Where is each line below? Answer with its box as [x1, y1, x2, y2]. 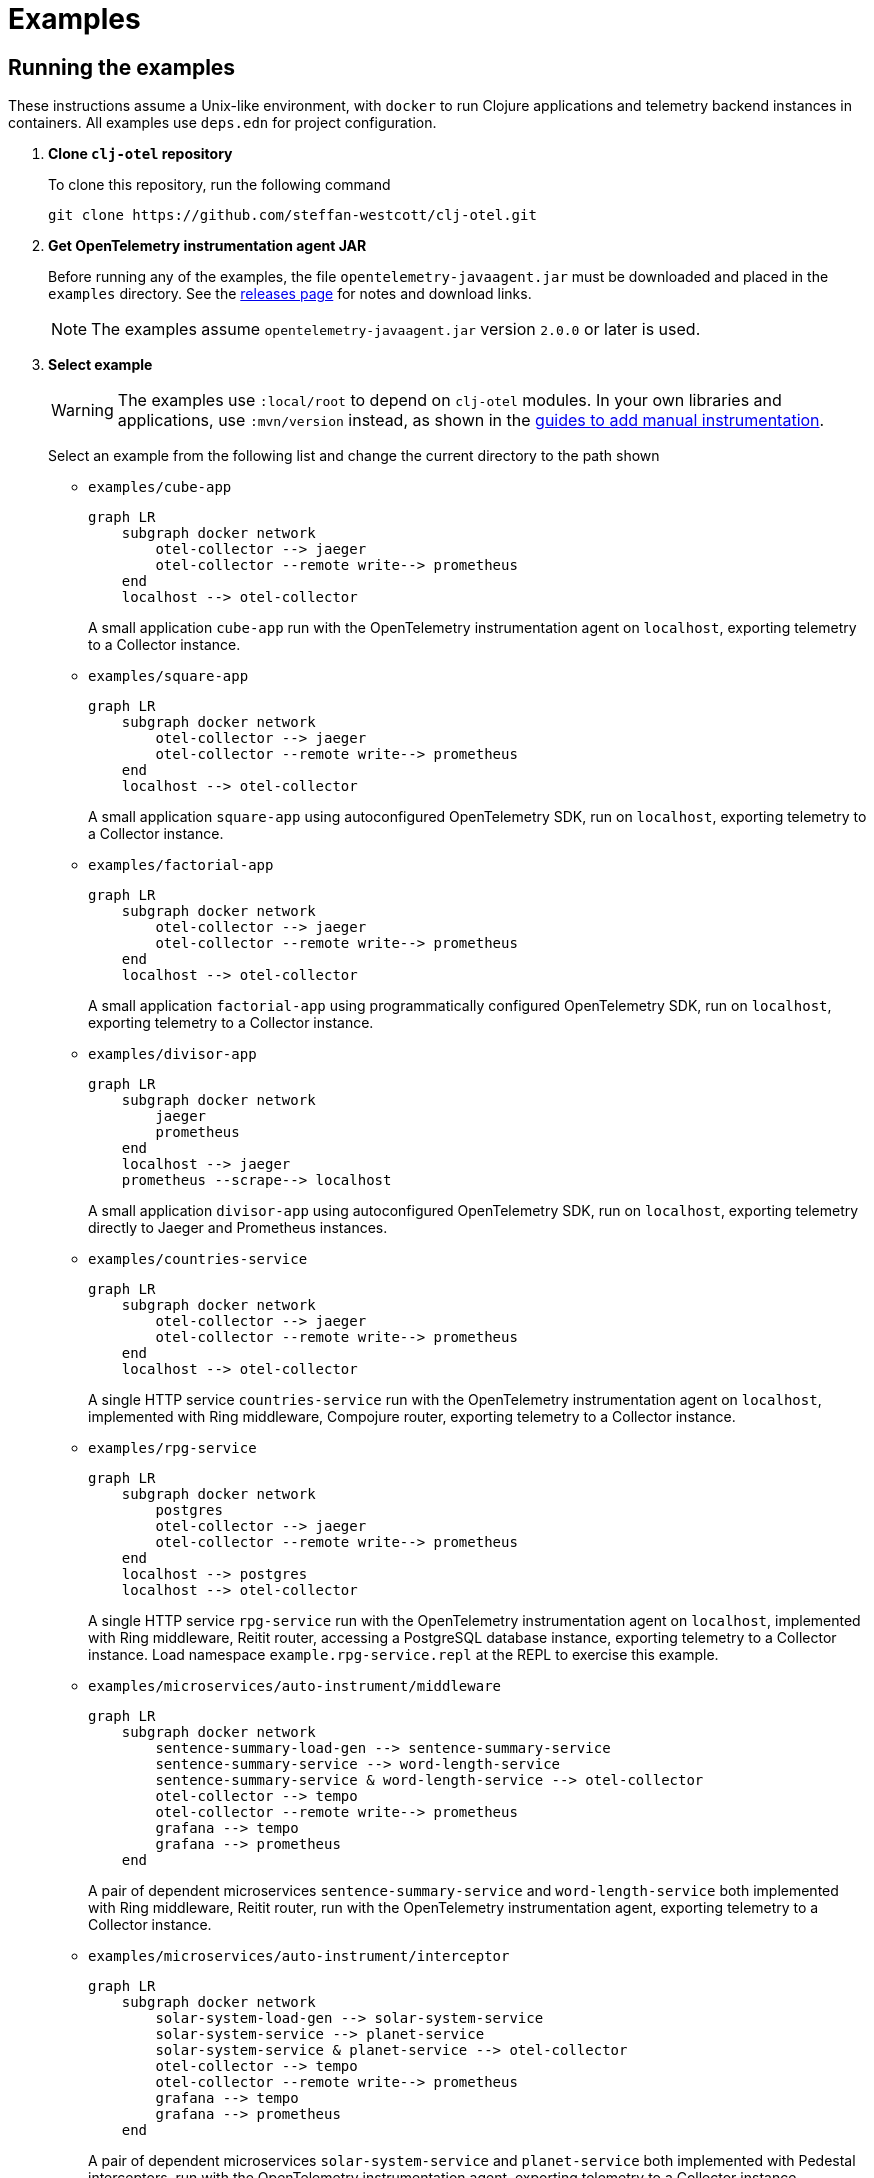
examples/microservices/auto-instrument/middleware [88, 1678, 502, 1695]
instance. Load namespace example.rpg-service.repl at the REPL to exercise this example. [88, 1646, 719, 1664]
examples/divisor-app [88, 1046, 257, 1063]
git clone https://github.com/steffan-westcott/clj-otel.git [48, 207, 537, 224]
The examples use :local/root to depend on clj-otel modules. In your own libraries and [117, 390, 782, 411]
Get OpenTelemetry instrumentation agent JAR [48, 237, 367, 255]
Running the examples [8, 54, 236, 80]
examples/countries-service [88, 1251, 308, 1268]
